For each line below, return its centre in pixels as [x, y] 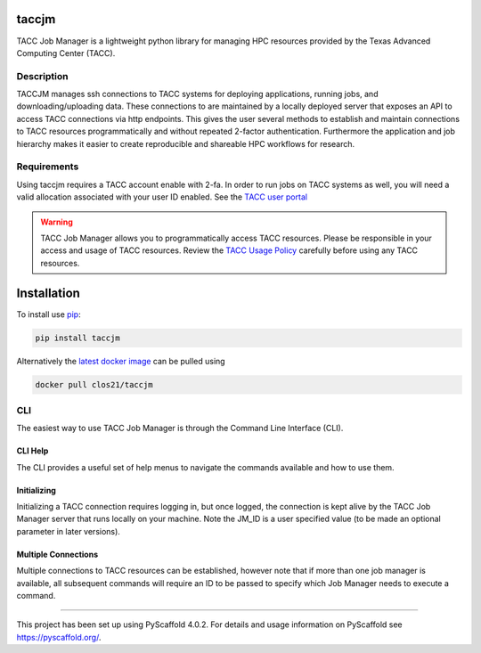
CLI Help [33, 451]
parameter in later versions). [68, 531]
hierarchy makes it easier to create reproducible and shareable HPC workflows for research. [186, 143]
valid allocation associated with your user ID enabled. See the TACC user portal [162, 197]
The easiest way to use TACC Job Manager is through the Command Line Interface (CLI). [180, 429]
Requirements [48, 167]
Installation [48, 293]
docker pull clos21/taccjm [94, 384]
